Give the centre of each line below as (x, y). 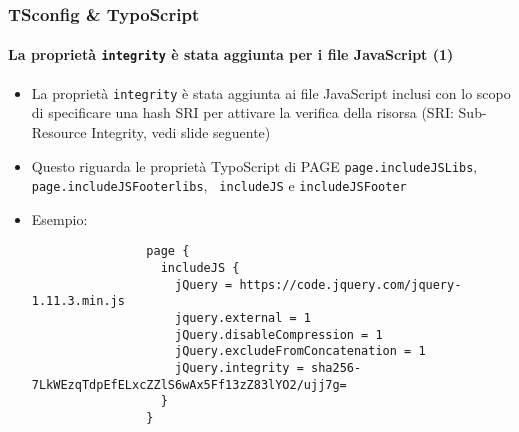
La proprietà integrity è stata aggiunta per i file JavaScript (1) (231, 54)
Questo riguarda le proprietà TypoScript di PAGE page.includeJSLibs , (254, 165)
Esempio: (59, 218)
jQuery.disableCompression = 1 (278, 334)
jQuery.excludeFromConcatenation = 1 (300, 351)
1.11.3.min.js (78, 301)
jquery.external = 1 (243, 318)
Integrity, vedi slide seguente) (181, 131)
